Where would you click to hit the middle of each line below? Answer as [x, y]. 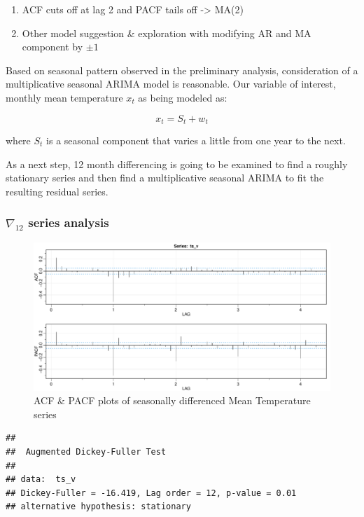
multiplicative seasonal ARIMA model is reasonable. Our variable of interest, [171, 84]
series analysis [69, 222]
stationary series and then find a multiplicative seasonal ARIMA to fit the [165, 178]
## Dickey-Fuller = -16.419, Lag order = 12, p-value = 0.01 [151, 493]
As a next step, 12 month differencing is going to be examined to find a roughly [177, 164]
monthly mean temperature [64, 97]
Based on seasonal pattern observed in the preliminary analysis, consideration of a [182, 70]
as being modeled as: [183, 97]
